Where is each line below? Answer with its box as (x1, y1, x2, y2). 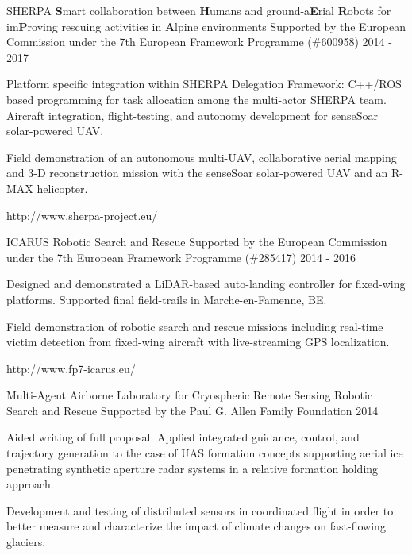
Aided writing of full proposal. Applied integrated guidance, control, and (6, 429, 360, 445)
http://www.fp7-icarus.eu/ (6, 360, 136, 376)
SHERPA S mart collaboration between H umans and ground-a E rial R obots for (6, 2, 391, 18)
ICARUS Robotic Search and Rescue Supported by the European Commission (6, 233, 387, 250)
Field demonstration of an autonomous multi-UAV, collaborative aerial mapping (6, 148, 397, 165)
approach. (6, 476, 54, 492)
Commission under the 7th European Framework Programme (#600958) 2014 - (6, 33, 392, 50)
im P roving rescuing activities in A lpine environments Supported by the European (6, 17, 406, 34)
